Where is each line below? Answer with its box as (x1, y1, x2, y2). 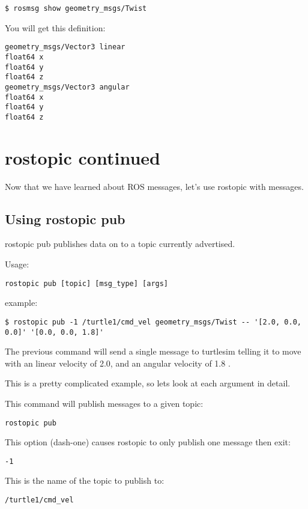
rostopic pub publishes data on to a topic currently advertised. (5, 237, 235, 250)
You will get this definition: (5, 21, 106, 34)
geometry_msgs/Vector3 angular (5, 82, 130, 91)
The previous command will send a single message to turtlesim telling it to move (5, 345, 301, 358)
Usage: (5, 258, 29, 270)
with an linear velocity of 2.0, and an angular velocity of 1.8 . (5, 356, 231, 369)
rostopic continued (5, 145, 160, 169)
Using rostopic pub (5, 209, 125, 228)
